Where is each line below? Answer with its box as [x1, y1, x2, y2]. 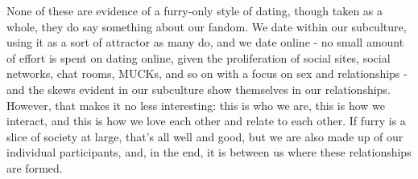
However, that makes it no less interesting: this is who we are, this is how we [6, 96, 386, 113]
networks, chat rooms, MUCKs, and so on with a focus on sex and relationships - [6, 65, 408, 82]
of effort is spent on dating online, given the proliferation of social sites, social [6, 49, 391, 66]
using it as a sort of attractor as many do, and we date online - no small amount [6, 34, 404, 51]
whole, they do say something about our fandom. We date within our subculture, [6, 18, 407, 35]
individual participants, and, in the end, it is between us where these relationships [6, 144, 412, 161]
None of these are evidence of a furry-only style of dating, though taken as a [6, 2, 383, 18]
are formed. [6, 159, 63, 176]
